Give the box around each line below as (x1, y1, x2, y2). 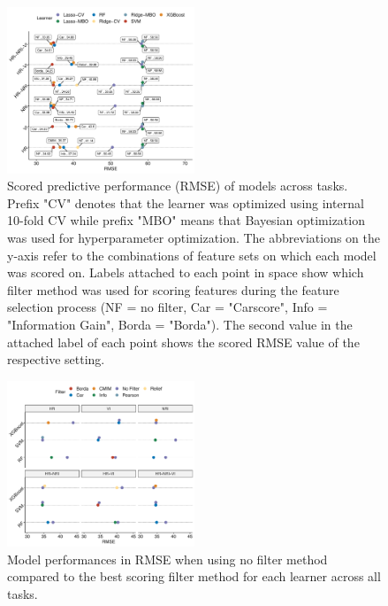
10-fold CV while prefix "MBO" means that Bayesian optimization (7, 211, 365, 229)
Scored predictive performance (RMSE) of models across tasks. (7, 176, 348, 195)
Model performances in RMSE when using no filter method (7, 549, 328, 568)
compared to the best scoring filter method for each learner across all (7, 567, 381, 586)
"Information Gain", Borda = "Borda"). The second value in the (7, 315, 353, 333)
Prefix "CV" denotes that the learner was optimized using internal (7, 193, 364, 212)
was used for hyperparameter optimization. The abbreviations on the (7, 228, 381, 246)
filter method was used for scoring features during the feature (7, 280, 339, 299)
